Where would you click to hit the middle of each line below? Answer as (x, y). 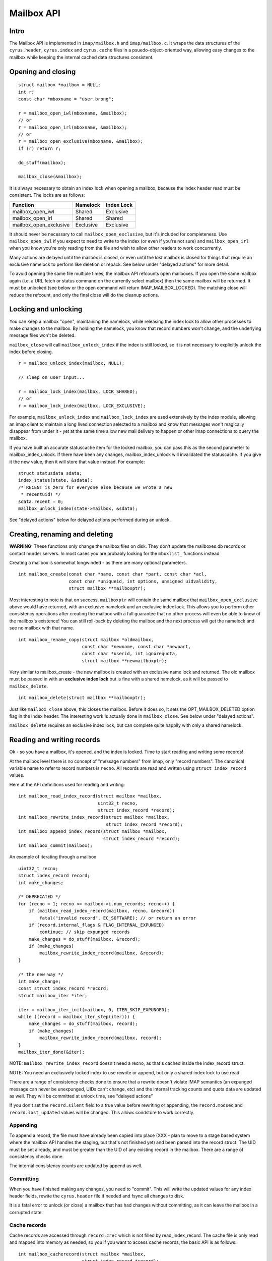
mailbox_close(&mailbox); (50, 177)
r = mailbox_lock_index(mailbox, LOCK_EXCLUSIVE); (82, 406)
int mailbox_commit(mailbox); (56, 846)
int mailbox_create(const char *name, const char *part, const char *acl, (113, 574)
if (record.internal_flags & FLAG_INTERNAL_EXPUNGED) (96, 925)
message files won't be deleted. (42, 335)
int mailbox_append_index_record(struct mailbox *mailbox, (93, 832)
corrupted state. (26, 1212)
